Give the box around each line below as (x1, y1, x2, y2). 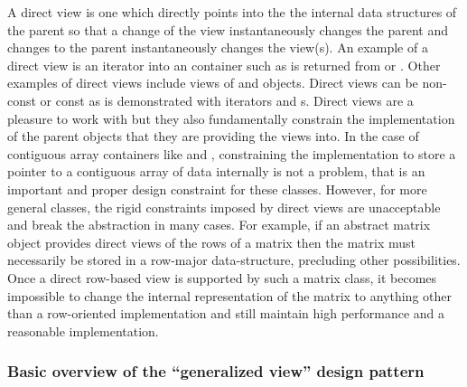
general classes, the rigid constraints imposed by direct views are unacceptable (7, 197, 441, 216)
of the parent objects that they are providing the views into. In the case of (7, 127, 419, 146)
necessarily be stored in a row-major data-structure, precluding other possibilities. (7, 250, 461, 269)
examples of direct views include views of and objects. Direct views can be (7, 73, 418, 92)
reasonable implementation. (7, 321, 159, 340)
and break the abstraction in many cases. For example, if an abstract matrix (7, 215, 431, 234)
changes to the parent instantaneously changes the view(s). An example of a (7, 38, 428, 57)
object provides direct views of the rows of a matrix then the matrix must (7, 232, 416, 251)
